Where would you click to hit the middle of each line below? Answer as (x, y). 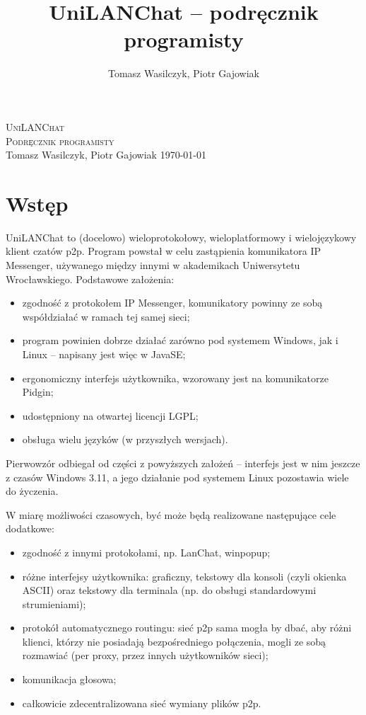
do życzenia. (32, 491)
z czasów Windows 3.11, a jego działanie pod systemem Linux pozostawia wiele (177, 477)
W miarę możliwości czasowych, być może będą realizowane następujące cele (171, 514)
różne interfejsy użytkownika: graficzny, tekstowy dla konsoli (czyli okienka (184, 576)
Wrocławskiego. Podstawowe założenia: (90, 279)
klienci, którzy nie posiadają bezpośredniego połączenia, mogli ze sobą (174, 641)
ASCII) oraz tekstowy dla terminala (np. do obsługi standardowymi (169, 590)
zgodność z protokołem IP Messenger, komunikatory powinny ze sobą (172, 303)
